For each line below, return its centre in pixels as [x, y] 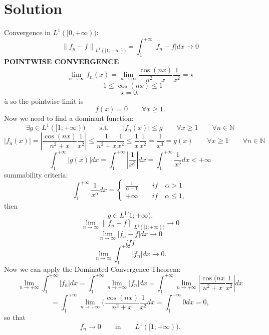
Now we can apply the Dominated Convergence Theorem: [92, 269]
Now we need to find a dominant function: [69, 118]
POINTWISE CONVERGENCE [62, 61]
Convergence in [27, 32]
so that [15, 317]
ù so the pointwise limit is [44, 101]
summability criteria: [36, 174]
